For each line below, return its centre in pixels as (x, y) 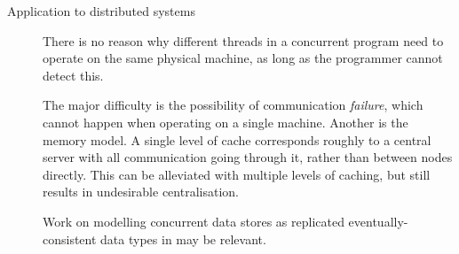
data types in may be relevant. (183, 239)
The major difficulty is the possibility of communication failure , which (233, 105)
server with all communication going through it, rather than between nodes (248, 157)
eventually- (378, 221)
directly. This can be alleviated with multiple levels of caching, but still (237, 174)
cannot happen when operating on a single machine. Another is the (226, 122)
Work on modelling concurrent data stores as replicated (194, 221)
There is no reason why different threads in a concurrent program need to (243, 40)
